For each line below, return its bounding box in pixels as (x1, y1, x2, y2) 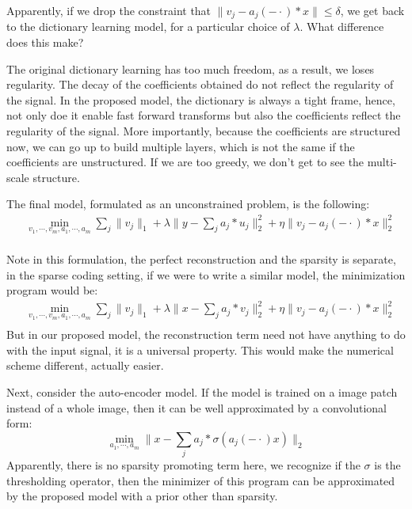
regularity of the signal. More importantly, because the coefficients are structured (6, 123, 401, 139)
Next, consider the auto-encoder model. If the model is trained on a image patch (6, 383, 398, 400)
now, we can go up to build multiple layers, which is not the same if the (6, 138, 355, 154)
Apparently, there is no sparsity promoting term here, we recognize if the (6, 457, 360, 473)
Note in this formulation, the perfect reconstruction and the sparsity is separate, (6, 251, 396, 268)
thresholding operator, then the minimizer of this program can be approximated (6, 472, 395, 488)
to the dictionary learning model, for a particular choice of (6, 18, 290, 35)
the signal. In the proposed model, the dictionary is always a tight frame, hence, (6, 91, 395, 108)
